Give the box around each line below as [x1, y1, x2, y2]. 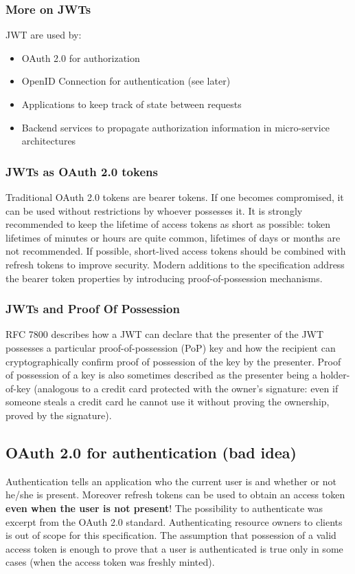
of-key [5, 381, 31, 395]
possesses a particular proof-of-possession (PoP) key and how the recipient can [5, 340, 336, 354]
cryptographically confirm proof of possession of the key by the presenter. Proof [5, 354, 341, 368]
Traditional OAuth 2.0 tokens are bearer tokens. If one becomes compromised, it [5, 190, 344, 204]
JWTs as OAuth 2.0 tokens [5, 162, 158, 180]
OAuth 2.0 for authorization [21, 50, 140, 65]
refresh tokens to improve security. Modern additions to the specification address [5, 257, 345, 271]
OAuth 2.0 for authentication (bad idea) [5, 441, 297, 463]
